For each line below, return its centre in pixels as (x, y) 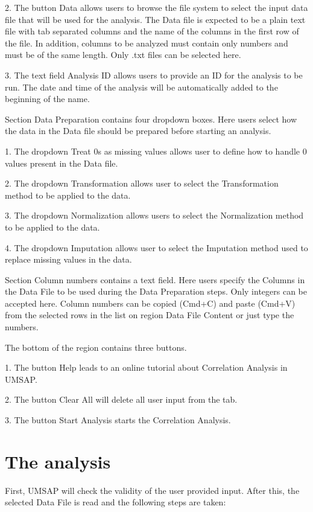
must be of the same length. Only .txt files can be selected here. (123, 55)
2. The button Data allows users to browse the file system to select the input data (156, 7)
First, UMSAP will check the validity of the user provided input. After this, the (152, 490)
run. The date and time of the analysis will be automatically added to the (141, 87)
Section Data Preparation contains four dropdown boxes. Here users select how (151, 119)
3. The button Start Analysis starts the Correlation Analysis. (118, 420)
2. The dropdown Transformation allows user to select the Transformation (142, 183)
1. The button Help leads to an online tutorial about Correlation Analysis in (146, 367)
